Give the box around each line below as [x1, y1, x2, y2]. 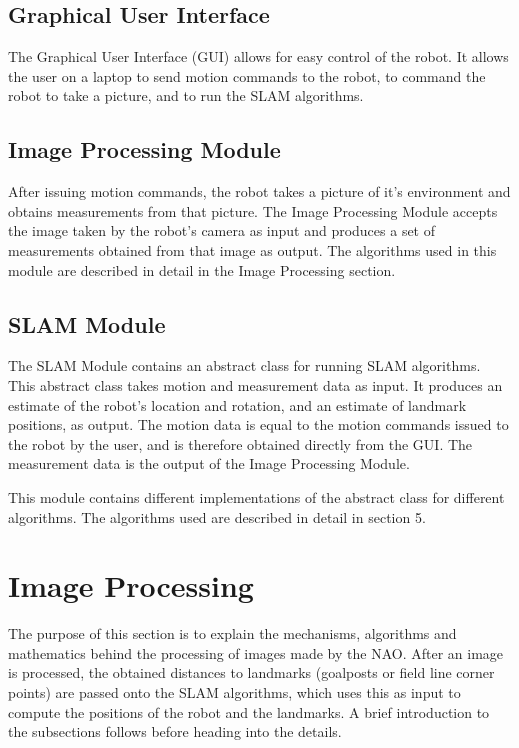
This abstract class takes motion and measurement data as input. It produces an [8, 374, 503, 395]
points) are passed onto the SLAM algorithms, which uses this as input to [8, 682, 461, 703]
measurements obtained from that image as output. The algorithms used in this [8, 239, 497, 260]
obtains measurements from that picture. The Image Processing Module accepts [8, 200, 498, 221]
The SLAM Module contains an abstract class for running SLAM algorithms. [8, 355, 481, 376]
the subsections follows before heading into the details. [8, 721, 342, 742]
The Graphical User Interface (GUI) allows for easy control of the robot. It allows [8, 46, 509, 67]
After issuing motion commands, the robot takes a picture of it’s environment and [8, 181, 511, 202]
